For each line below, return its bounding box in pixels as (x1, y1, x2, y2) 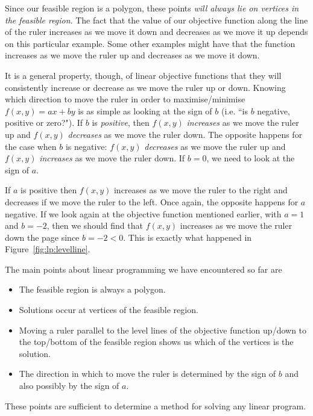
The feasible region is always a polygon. (19, 283, 166, 296)
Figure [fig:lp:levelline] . (5, 243, 90, 255)
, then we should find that (46, 219, 143, 232)
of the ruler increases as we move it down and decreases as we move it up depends (5, 25, 308, 38)
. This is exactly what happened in (123, 231, 252, 243)
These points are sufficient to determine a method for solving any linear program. (5, 399, 306, 412)
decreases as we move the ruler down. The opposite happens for (68, 128, 303, 140)
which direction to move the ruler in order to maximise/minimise (5, 93, 245, 105)
